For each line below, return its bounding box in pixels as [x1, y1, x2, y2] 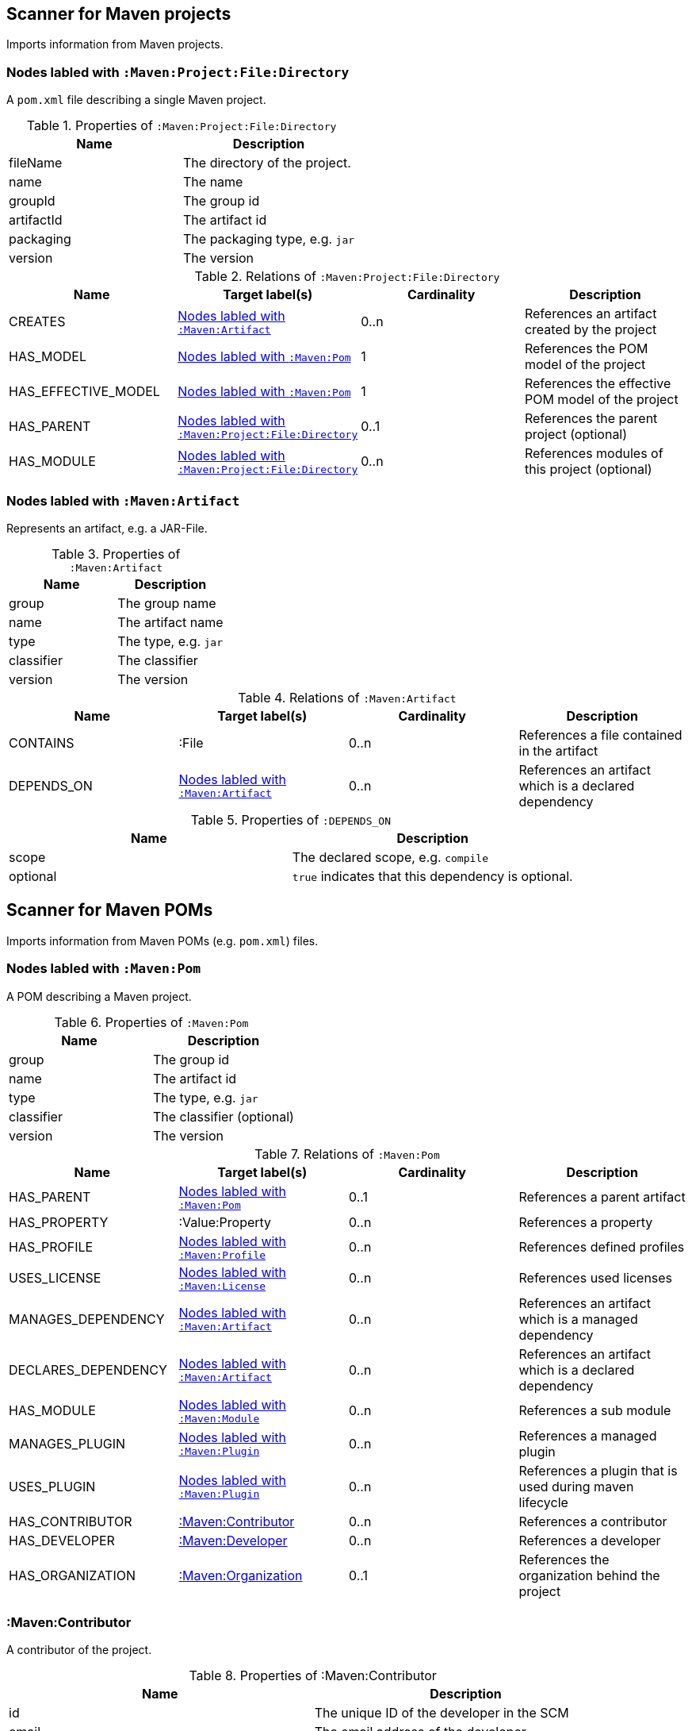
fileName [9, 155, 63, 171]
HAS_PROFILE [9, 1239, 94, 1256]
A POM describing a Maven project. [6, 989, 192, 1003]
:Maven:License [178, 1279, 266, 1292]
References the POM [524, 340, 648, 357]
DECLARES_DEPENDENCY [9, 1361, 167, 1378]
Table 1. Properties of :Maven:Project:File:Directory [26, 117, 337, 134]
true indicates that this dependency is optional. [292, 867, 573, 884]
